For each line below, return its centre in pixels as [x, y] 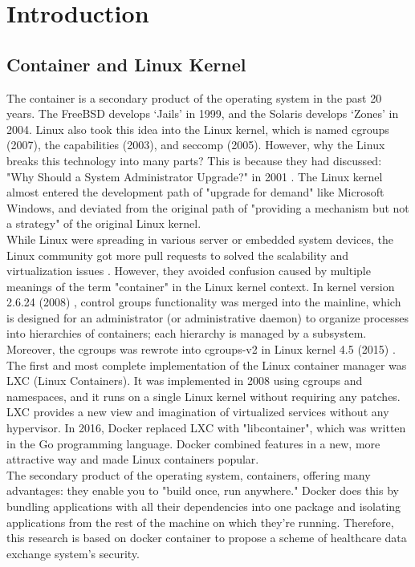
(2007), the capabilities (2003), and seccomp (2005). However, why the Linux [196, 145]
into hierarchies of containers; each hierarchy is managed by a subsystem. [187, 333]
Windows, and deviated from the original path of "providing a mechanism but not [208, 207]
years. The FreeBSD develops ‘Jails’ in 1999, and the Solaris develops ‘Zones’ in [203, 113]
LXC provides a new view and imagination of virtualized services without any [198, 412]
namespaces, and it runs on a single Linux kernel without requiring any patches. [203, 396]
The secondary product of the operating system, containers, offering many [189, 474]
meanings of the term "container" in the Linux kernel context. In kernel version [201, 286]
